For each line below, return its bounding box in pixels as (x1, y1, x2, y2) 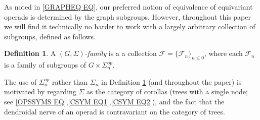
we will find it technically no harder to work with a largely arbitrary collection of (4, 21, 255, 32)
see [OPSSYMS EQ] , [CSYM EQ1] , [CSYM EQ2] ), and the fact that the (4, 96, 225, 106)
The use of (4, 76, 37, 87)
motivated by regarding (4, 86, 76, 97)
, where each (204, 48, 243, 58)
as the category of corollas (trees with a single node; (86, 86, 248, 97)
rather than (52, 76, 88, 87)
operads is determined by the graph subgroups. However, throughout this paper (4, 11, 251, 22)
